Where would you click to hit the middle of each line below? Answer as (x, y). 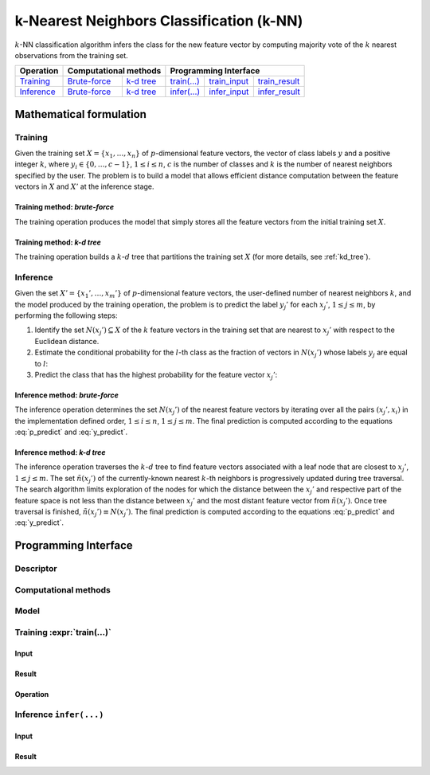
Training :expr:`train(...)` (63, 632)
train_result (279, 81)
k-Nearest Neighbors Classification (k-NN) (159, 21)
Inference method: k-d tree (61, 452)
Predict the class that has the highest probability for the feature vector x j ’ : (156, 376)
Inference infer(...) (59, 714)
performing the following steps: (66, 315)
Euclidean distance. (67, 341)
